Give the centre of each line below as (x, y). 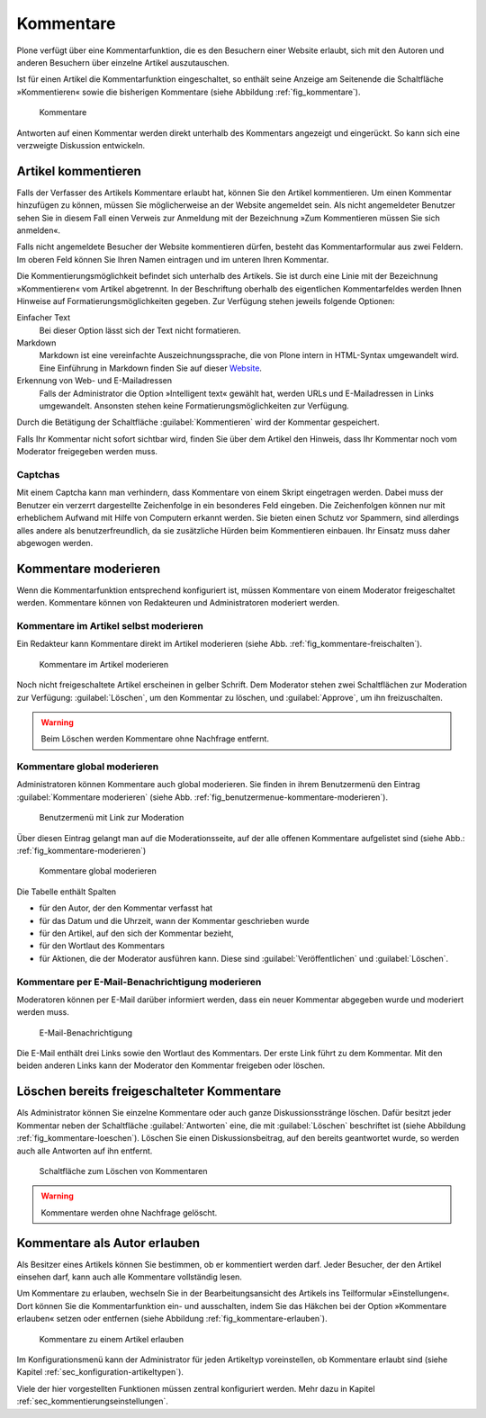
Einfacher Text (44, 318)
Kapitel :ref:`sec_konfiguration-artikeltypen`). (100, 1372)
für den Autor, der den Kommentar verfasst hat (126, 908)
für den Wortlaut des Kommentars (102, 946)
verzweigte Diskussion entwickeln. (81, 145)
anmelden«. (39, 230)
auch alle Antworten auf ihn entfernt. (85, 1151)
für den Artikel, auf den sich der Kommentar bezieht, (136, 933)
